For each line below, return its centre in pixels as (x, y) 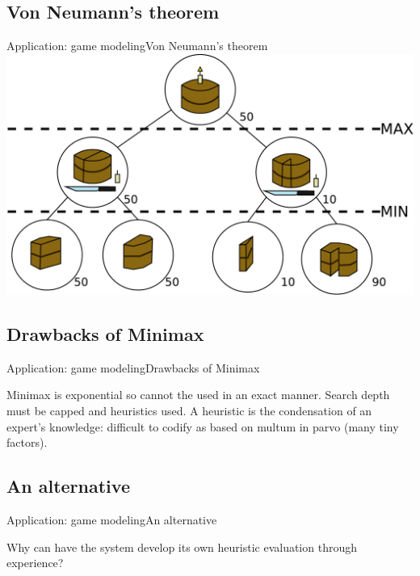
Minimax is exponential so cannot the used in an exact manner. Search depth (198, 395)
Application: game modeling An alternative (112, 520)
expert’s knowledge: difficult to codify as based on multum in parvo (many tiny (203, 426)
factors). (27, 442)
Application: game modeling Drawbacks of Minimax (133, 367)
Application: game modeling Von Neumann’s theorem (137, 46)
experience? (35, 563)
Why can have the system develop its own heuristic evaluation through (182, 547)
